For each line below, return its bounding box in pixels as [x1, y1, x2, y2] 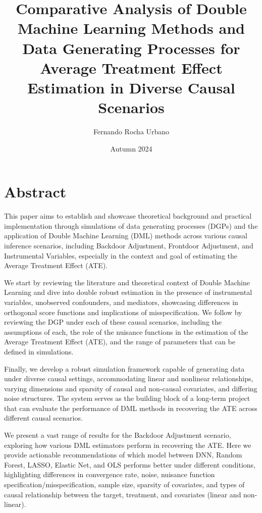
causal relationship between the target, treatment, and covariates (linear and [4, 489, 241, 499]
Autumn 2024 [110, 143, 152, 153]
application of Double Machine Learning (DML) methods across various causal [4, 230, 247, 241]
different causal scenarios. [4, 413, 83, 423]
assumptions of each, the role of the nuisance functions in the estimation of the [4, 326, 248, 337]
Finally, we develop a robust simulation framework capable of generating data [4, 363, 245, 374]
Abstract [4, 181, 67, 202]
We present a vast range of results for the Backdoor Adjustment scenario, [4, 430, 231, 440]
